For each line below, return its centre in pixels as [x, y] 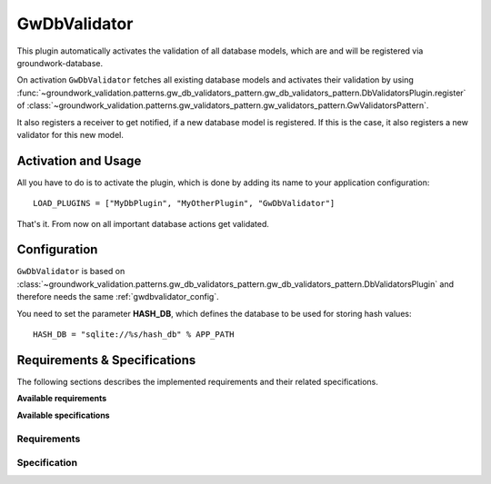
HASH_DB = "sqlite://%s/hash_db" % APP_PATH [134, 335]
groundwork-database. [60, 63]
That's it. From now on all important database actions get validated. [143, 223]
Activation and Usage [79, 160]
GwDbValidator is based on [71, 272]
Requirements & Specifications [106, 360]
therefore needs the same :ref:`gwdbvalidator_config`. [118, 297]
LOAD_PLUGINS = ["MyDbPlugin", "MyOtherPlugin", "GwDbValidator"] [184, 203]
